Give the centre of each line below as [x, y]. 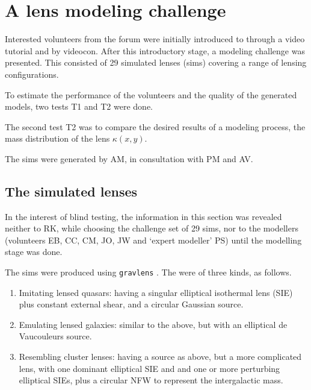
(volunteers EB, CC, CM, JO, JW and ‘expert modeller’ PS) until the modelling [153, 240]
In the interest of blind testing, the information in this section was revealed [143, 216]
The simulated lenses [71, 191]
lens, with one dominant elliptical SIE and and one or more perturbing [149, 368]
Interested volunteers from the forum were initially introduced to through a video [155, 39]
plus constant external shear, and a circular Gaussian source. [131, 304]
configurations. [32, 74]
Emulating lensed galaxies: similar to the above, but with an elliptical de [153, 324]
